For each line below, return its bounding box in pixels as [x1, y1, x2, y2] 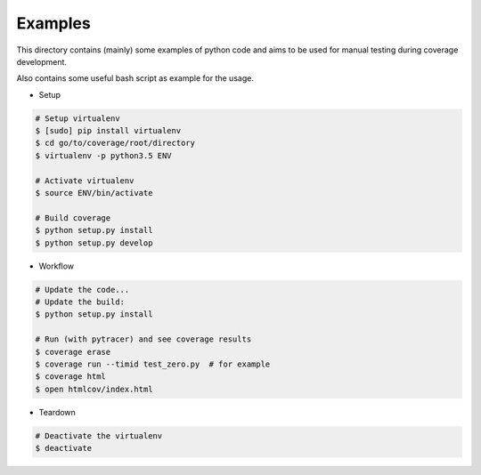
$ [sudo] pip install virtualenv [35, 125, 182, 136]
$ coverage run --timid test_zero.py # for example [35, 358, 271, 369]
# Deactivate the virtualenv [35, 431, 163, 440]
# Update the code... [35, 285, 130, 294]
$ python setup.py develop [35, 237, 153, 248]
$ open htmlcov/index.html [35, 383, 153, 394]
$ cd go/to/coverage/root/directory [35, 138, 196, 149]
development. [16, 56, 67, 67]
